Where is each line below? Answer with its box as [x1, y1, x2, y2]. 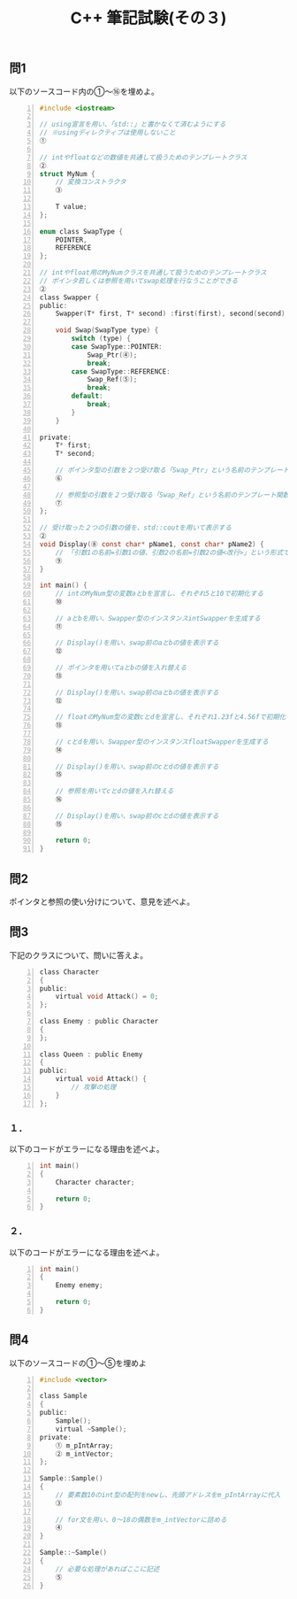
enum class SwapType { [39, 227, 124, 236]
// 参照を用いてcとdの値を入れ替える [55, 787, 174, 796]
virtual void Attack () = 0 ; [55, 993, 159, 1001]
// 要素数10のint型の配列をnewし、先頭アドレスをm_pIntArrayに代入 [55, 1490, 281, 1499]
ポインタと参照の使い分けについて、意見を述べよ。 [9, 896, 194, 908]
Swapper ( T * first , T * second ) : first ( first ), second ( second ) [55, 309, 286, 319]
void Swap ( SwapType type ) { [55, 326, 159, 335]
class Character [39, 967, 100, 977]
